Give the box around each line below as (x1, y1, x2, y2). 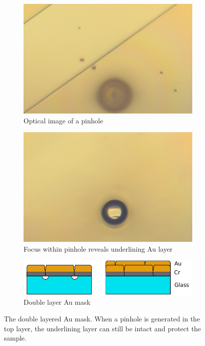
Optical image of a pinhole (24, 115, 103, 125)
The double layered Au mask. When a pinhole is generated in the (4, 313, 200, 323)
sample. (4, 333, 26, 343)
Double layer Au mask (24, 297, 91, 307)
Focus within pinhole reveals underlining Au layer (24, 243, 173, 254)
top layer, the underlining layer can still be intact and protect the (4, 323, 201, 333)
